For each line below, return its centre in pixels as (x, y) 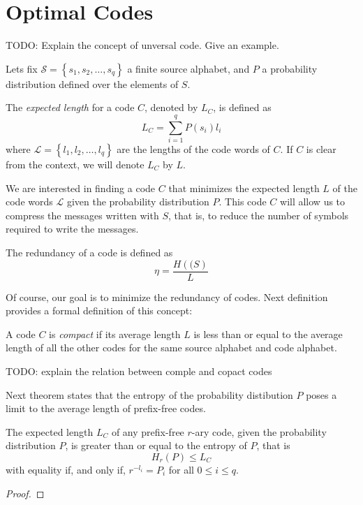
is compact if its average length (115, 334)
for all (181, 469)
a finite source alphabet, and (188, 68)
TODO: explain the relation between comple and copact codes (139, 371)
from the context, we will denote (75, 164)
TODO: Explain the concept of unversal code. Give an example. (142, 45)
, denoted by (171, 107)
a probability (290, 68)
